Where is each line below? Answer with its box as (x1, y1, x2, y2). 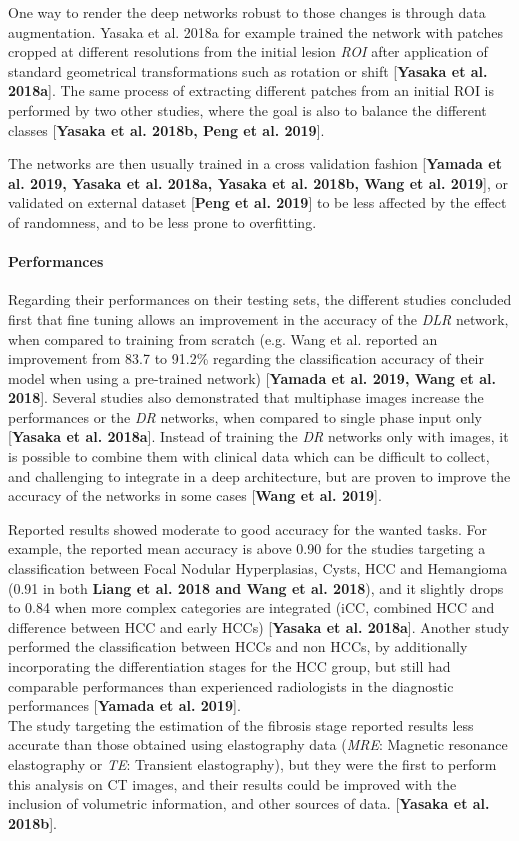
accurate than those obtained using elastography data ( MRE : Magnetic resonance (8, 734, 508, 755)
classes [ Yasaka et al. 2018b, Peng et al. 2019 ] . (8, 119, 325, 140)
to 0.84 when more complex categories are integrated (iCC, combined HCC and (8, 597, 495, 618)
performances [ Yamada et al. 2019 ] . (8, 695, 241, 716)
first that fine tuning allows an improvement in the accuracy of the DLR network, (8, 308, 509, 329)
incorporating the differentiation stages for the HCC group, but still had (8, 656, 451, 677)
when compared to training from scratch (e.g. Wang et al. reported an (8, 328, 438, 349)
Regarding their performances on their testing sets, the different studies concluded (8, 289, 512, 310)
